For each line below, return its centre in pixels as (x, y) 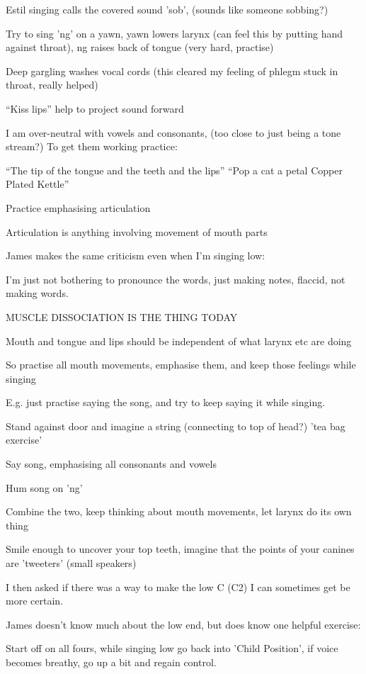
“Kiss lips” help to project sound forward (95, 108)
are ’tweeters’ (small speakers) (71, 563)
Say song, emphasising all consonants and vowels (111, 464)
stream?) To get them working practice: (92, 146)
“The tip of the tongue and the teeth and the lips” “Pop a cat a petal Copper (174, 170)
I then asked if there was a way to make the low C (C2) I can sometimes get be (178, 586)
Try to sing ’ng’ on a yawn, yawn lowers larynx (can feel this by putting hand (174, 33)
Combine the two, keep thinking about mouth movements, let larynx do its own (179, 511)
